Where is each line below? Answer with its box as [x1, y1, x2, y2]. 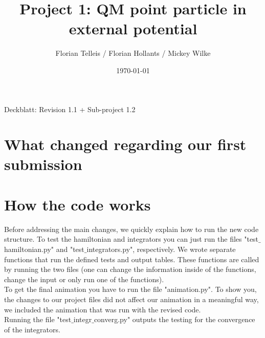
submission [4, 154, 82, 175]
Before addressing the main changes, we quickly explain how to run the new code [4, 223, 259, 234]
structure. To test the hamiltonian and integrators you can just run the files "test [4, 234, 259, 244]
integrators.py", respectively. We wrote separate [86, 243, 236, 254]
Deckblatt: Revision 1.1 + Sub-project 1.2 [4, 103, 136, 114]
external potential [69, 18, 197, 39]
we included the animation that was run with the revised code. [4, 304, 201, 314]
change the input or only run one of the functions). [4, 273, 164, 284]
